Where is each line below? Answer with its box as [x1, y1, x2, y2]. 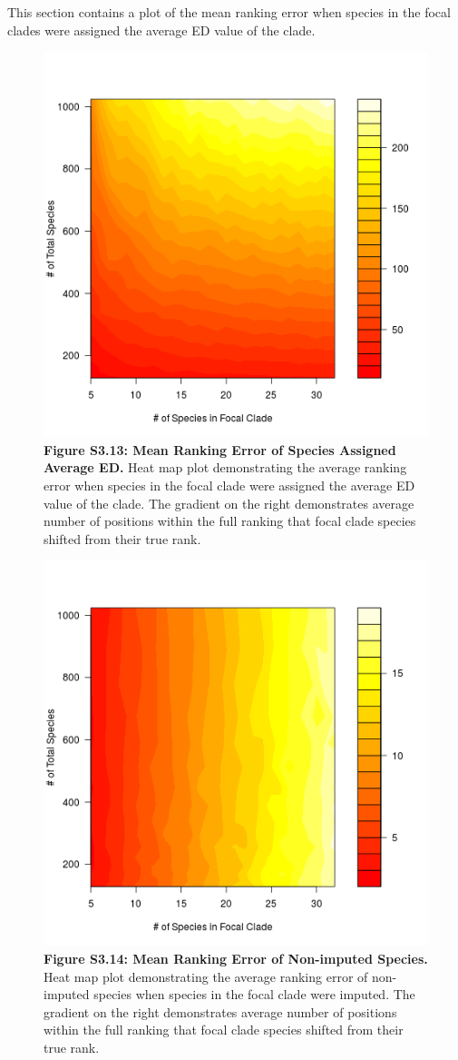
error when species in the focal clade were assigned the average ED [44, 475, 415, 494]
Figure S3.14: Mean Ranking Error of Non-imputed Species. [44, 948, 428, 967]
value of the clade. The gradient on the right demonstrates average [44, 493, 414, 512]
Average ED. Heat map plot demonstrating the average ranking [44, 458, 407, 477]
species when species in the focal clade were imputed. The [93, 985, 415, 1004]
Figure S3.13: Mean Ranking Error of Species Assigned [44, 440, 396, 459]
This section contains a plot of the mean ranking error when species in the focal [7, 3, 451, 21]
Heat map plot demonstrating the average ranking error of [44, 966, 368, 986]
